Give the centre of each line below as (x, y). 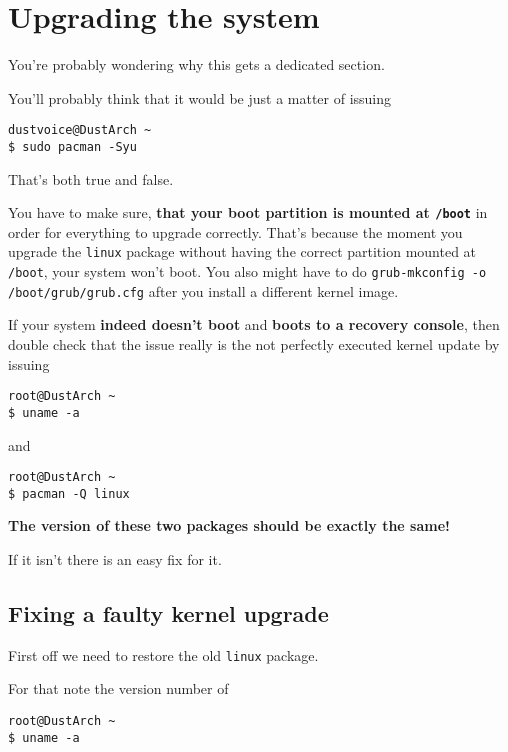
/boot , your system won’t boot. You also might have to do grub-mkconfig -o (247, 271)
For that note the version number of (118, 688)
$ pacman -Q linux (69, 493)
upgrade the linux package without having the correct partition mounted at (242, 251)
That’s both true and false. (91, 178)
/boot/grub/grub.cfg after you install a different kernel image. (203, 290)
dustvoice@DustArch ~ (80, 130)
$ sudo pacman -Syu (72, 146)
